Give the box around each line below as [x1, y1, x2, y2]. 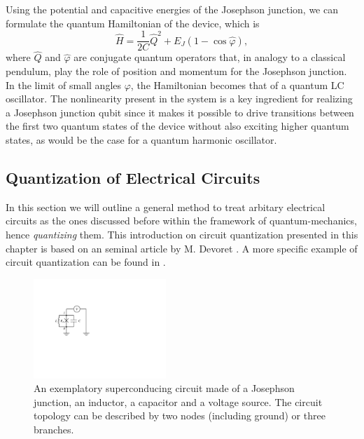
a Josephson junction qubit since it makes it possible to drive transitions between [6, 104, 354, 119]
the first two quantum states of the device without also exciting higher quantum [6, 119, 349, 133]
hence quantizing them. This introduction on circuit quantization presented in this [6, 227, 358, 242]
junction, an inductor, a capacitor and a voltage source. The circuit [34, 394, 323, 409]
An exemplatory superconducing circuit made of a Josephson [34, 381, 295, 396]
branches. [34, 421, 74, 436]
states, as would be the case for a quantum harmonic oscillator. [6, 133, 277, 147]
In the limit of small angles [6, 77, 122, 92]
